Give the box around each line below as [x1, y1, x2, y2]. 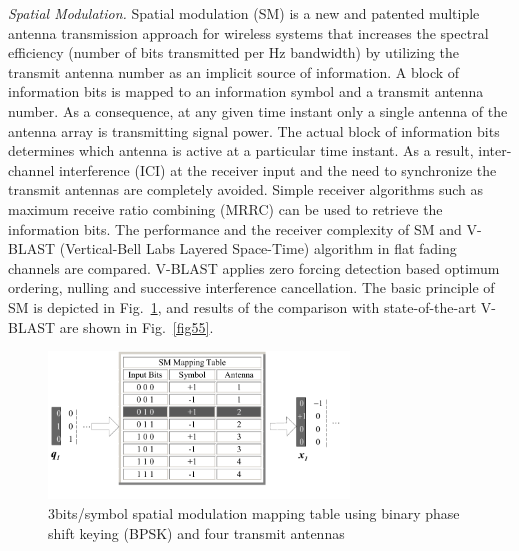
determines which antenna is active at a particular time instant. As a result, [8, 140, 474, 161]
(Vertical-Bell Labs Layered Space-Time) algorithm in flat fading [59, 238, 457, 259]
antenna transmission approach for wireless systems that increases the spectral [8, 22, 489, 43]
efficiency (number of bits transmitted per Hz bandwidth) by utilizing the [8, 42, 460, 63]
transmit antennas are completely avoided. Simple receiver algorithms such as [8, 179, 483, 200]
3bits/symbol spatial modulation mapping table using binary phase [48, 502, 460, 523]
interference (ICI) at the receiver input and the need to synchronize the [58, 159, 497, 180]
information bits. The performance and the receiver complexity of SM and [8, 218, 462, 239]
